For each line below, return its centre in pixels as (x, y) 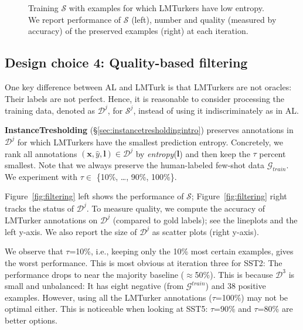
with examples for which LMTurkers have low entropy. (166, 8)
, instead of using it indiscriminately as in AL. (216, 110)
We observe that (34, 251)
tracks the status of (40, 208)
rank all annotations (41, 153)
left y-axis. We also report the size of (71, 231)
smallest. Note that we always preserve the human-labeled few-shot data (135, 165)
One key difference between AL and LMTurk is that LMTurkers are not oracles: (148, 86)
